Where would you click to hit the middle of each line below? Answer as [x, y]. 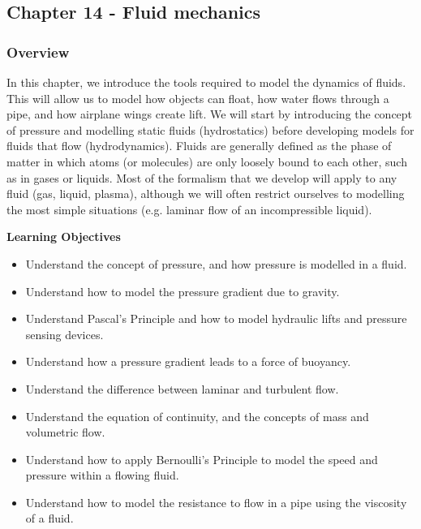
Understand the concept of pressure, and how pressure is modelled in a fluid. [216, 263]
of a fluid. [49, 518]
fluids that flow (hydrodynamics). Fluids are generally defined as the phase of [199, 146]
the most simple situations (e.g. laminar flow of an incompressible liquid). [189, 209]
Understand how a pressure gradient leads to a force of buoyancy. [188, 361]
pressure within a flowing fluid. [102, 475]
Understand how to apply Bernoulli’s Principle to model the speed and [202, 459]
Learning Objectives [64, 237]
